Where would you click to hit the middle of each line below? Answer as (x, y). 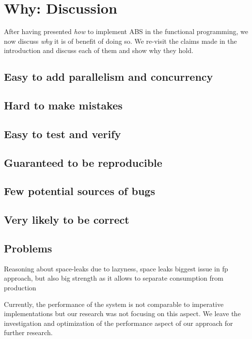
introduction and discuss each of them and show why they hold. (99, 50)
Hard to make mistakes (63, 105)
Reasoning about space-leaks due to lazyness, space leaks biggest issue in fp (116, 268)
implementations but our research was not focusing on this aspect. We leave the (122, 313)
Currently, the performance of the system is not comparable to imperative (114, 304)
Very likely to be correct (67, 220)
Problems (28, 248)
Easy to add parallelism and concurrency (109, 77)
